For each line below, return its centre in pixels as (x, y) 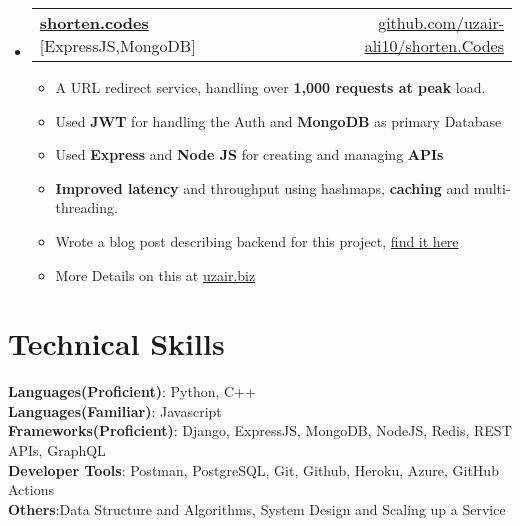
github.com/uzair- (441, 22)
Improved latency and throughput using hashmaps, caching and (262, 187)
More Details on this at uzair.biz (155, 274)
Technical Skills (116, 343)
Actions (31, 489)
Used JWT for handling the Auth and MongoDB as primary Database (278, 120)
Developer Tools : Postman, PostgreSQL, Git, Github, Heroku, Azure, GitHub (253, 469)
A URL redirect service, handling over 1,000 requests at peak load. (270, 87)
